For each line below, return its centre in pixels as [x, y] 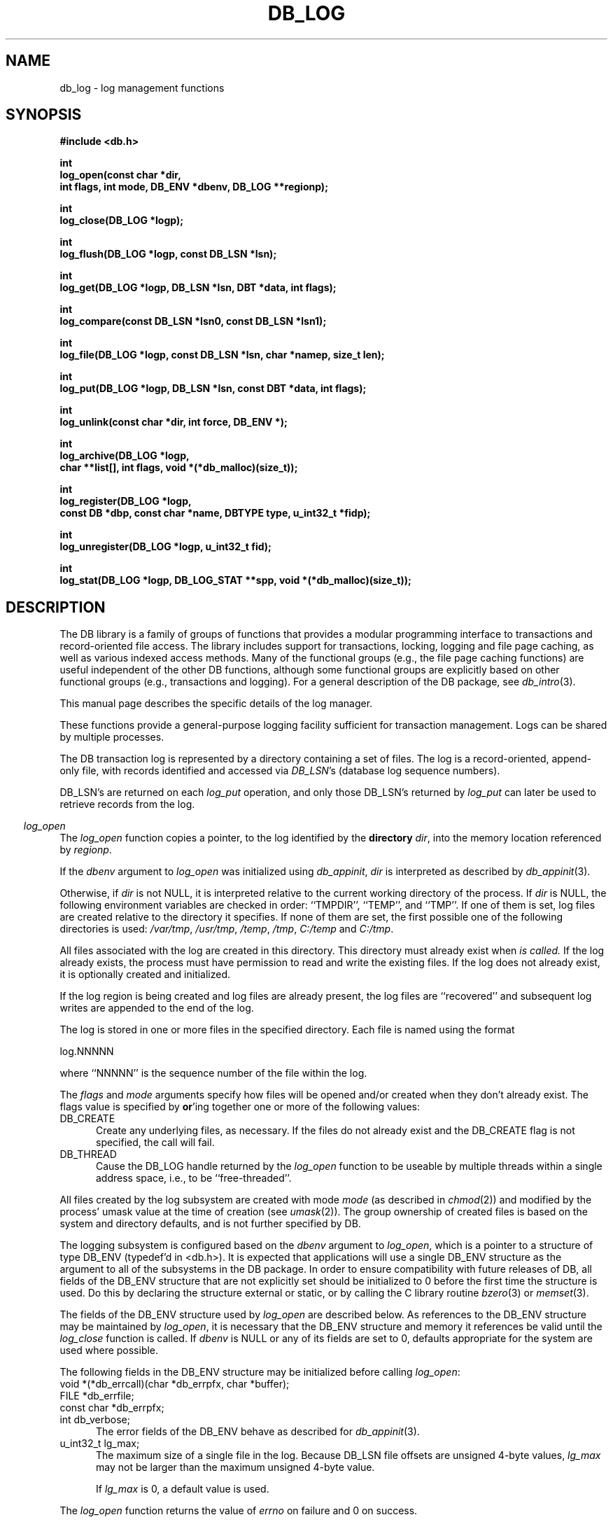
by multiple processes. [112, 737]
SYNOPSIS [44, 115]
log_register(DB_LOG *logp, [126, 501]
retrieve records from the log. [127, 804]
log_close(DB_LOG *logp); [122, 221]
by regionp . [86, 850]
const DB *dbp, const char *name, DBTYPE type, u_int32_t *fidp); [215, 513]
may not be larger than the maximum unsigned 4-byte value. [235, 1467]
